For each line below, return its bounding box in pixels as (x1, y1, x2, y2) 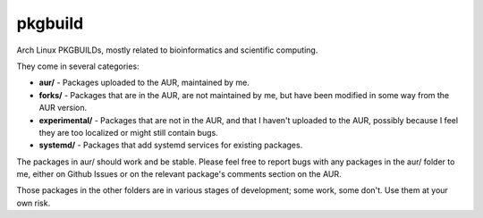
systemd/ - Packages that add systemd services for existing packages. (38, 139, 303, 151)
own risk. (16, 197, 51, 208)
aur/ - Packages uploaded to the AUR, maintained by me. (38, 77, 250, 88)
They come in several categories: (16, 61, 140, 71)
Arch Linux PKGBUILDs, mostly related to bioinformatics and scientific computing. (16, 45, 318, 55)
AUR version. (38, 103, 88, 113)
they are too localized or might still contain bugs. (38, 127, 218, 138)
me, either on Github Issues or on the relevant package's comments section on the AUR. (16, 169, 342, 180)
